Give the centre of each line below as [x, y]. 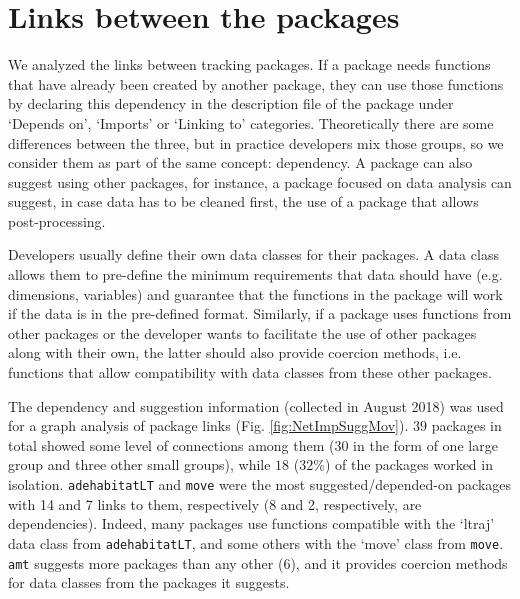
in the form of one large [425, 444]
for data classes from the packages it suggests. [149, 582]
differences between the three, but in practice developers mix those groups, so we [256, 142]
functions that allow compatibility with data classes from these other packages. [250, 372]
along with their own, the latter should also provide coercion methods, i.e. [235, 352]
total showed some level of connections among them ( [171, 444]
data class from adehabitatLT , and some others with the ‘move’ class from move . [256, 542]
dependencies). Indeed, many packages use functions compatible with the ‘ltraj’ [251, 523]
